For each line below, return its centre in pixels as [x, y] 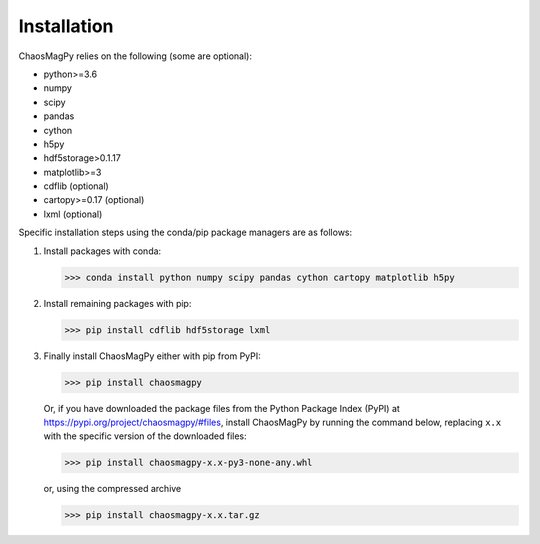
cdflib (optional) [76, 186]
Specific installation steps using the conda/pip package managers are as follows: [185, 232]
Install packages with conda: [102, 251]
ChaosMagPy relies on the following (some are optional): [135, 56]
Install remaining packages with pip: [117, 303]
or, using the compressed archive [112, 489]
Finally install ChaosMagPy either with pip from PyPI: [152, 356]
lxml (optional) [73, 214]
